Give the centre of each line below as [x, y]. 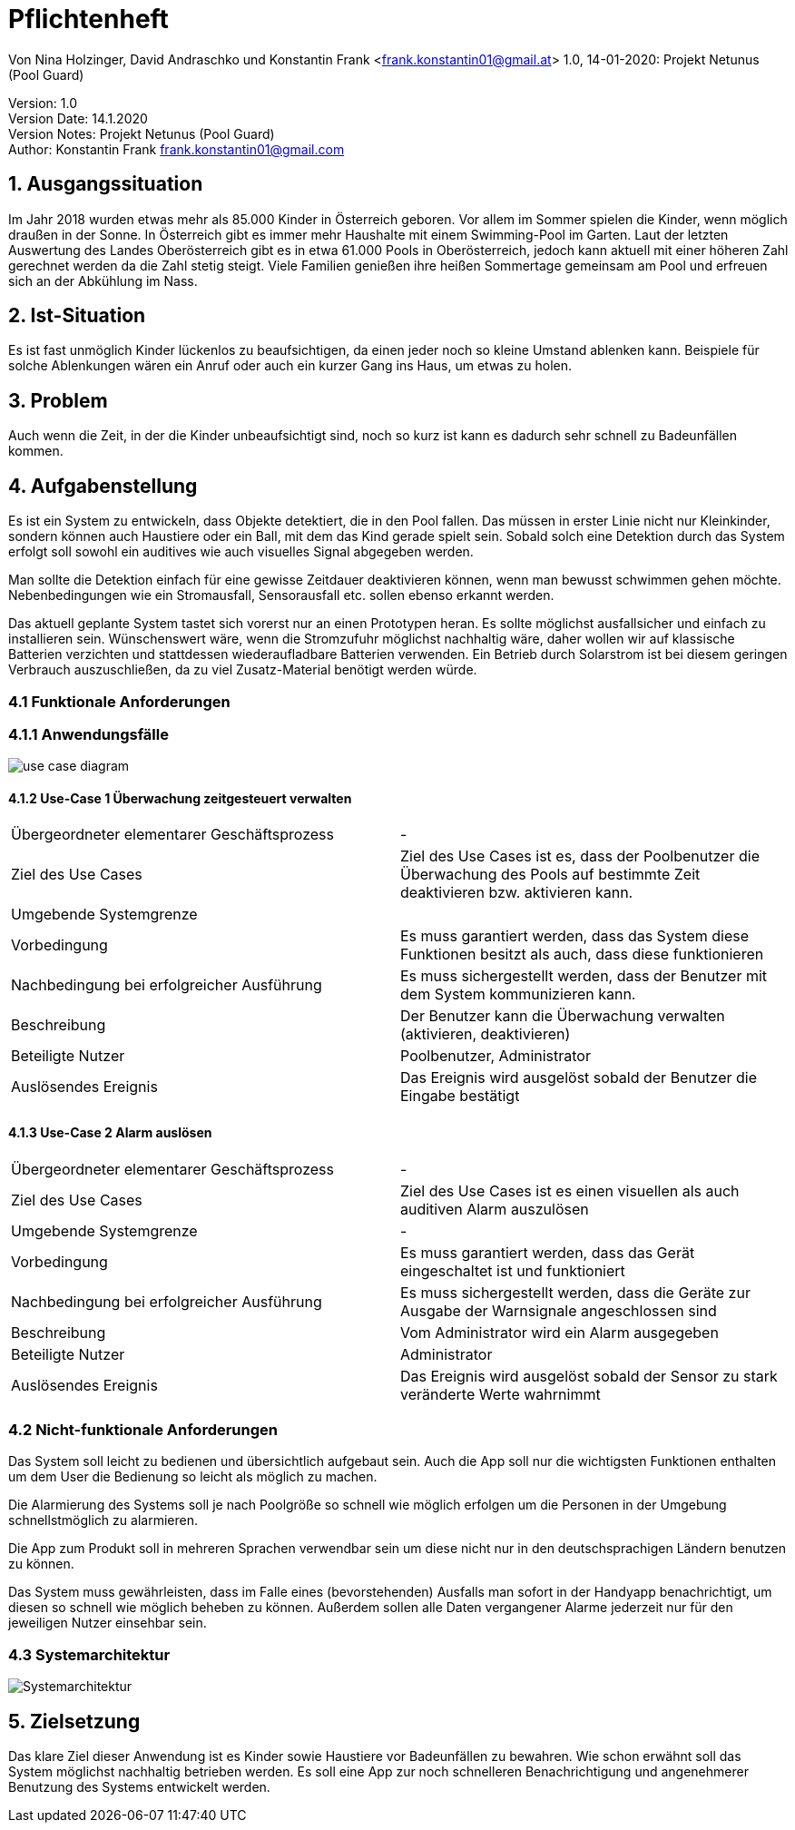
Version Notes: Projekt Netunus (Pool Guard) [142, 133]
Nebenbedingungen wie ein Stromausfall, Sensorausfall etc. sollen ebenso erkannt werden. [281, 595]
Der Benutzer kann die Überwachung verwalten [563, 1016]
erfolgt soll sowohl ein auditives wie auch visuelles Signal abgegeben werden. [241, 552]
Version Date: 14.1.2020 [78, 118]
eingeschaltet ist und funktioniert [513, 1270]
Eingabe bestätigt [460, 1096]
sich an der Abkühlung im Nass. [103, 280]
